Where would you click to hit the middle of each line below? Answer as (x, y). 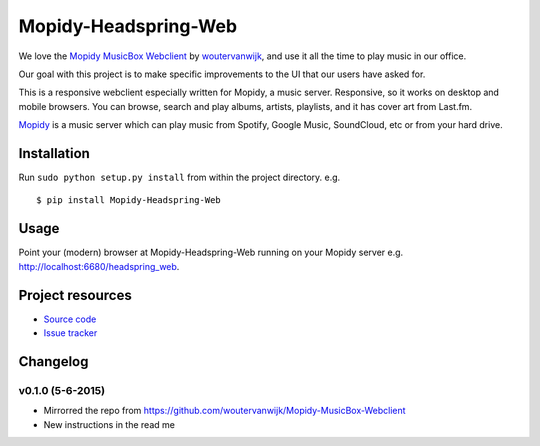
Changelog (53, 361)
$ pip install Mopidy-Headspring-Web (129, 200)
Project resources (75, 295)
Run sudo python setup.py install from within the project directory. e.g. (179, 177)
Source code (70, 319)
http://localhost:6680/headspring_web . (99, 266)
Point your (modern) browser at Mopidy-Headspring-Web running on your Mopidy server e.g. (211, 252)
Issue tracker (70, 333)
